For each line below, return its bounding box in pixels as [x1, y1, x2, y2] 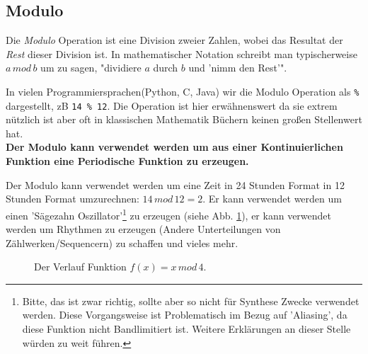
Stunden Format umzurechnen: [6, 191, 139, 206]
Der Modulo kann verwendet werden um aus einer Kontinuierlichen [6, 139, 343, 154]
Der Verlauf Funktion [34, 259, 127, 274]
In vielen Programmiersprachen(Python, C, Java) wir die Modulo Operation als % [6, 84, 360, 98]
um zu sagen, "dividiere [40, 60, 142, 75]
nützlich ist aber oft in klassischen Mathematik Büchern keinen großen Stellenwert [6, 112, 362, 127]
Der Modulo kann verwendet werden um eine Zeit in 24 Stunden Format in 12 [6, 177, 345, 192]
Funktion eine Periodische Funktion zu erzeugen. [6, 154, 249, 169]
